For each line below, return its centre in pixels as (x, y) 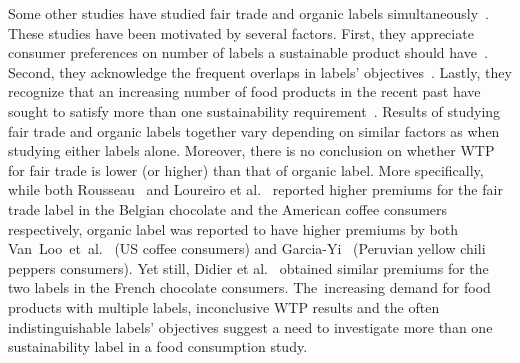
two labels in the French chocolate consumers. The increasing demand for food (249, 287)
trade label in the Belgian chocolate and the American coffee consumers (228, 208)
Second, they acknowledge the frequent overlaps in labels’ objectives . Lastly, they (260, 71)
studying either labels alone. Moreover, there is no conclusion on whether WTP (251, 150)
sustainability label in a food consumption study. (158, 346)
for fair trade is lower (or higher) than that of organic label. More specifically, (246, 169)
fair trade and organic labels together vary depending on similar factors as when (254, 130)
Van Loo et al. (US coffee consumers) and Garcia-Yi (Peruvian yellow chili (247, 248)
